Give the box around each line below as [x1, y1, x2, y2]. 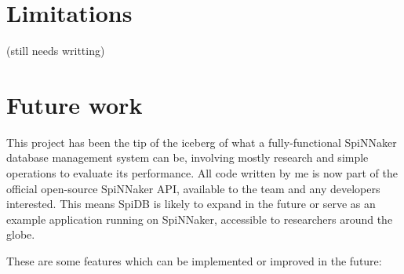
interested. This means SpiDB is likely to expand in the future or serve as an [6, 195, 376, 212]
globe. [6, 226, 35, 243]
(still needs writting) [6, 42, 105, 59]
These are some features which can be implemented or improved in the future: [6, 253, 382, 269]
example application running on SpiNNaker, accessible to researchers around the [6, 210, 393, 227]
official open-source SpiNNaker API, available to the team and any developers [6, 180, 380, 196]
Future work [6, 88, 143, 120]
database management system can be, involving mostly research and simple [6, 149, 369, 166]
